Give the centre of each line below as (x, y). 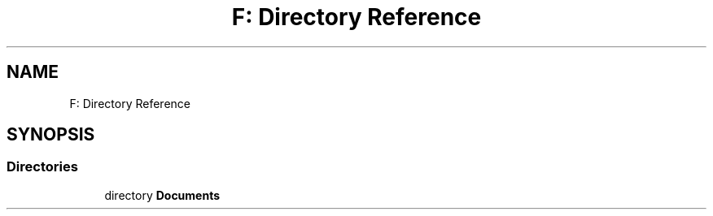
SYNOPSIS (51, 135)
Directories (42, 167)
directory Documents (162, 195)
